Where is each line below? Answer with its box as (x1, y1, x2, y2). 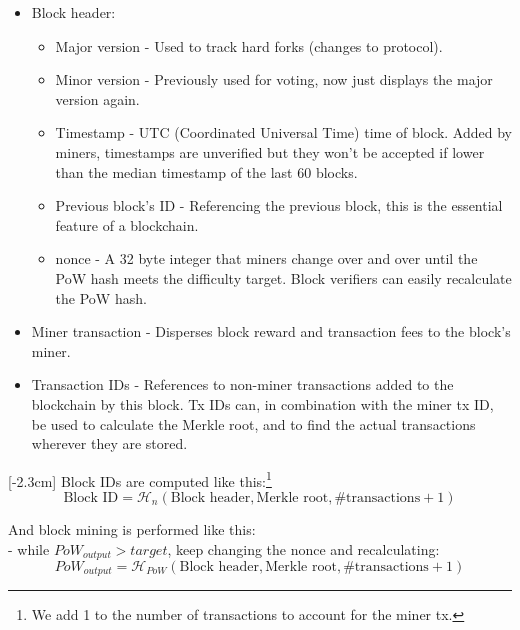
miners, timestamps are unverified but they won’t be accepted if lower (55, 141, 485, 162)
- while (8, 538, 50, 559)
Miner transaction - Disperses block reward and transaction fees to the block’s (31, 321, 511, 342)
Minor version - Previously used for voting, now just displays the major (55, 69, 493, 90)
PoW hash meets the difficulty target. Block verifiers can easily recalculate (55, 267, 512, 288)
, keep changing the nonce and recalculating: (167, 538, 440, 559)
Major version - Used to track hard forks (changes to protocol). (55, 35, 443, 56)
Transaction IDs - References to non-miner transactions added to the (31, 374, 454, 395)
